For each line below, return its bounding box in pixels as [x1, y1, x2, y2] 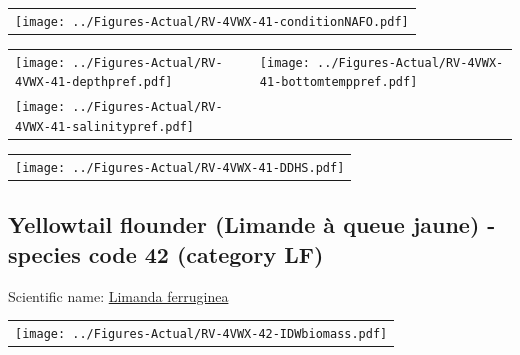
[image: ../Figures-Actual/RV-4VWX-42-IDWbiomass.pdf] [15, 326, 388, 341]
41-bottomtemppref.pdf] [259, 75, 418, 90]
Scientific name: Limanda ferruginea [8, 285, 229, 306]
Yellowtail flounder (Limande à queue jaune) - [8, 209, 496, 240]
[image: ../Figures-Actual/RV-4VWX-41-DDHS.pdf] [15, 160, 345, 175]
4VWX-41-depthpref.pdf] [15, 75, 173, 90]
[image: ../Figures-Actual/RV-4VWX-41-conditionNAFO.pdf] [15, 14, 409, 29]
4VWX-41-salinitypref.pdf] [15, 119, 194, 134]
